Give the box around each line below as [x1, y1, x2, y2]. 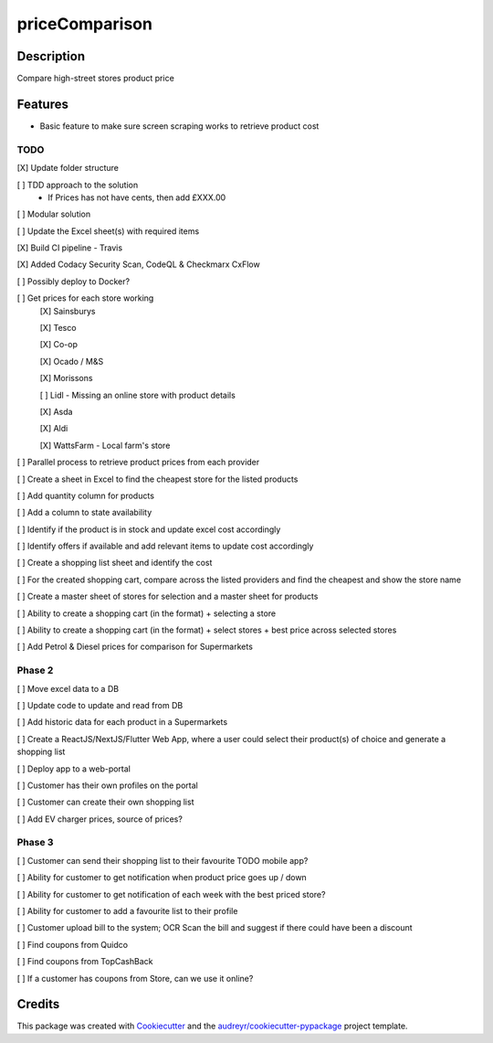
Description [16, 48, 86, 64]
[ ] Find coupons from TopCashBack [16, 956, 153, 967]
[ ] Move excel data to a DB [16, 683, 119, 694]
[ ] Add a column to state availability [16, 507, 152, 518]
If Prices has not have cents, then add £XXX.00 [47, 192, 226, 203]
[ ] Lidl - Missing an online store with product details [39, 389, 236, 400]
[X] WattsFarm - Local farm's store [39, 440, 171, 451]
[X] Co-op [39, 339, 78, 350]
